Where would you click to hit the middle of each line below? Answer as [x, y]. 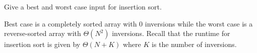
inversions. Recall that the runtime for [171, 33]
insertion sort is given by [42, 44]
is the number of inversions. [194, 44]
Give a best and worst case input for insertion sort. [83, 6]
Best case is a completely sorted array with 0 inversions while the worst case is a [128, 23]
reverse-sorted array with [43, 33]
